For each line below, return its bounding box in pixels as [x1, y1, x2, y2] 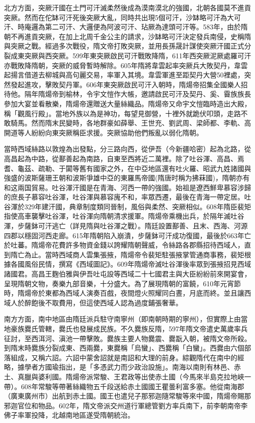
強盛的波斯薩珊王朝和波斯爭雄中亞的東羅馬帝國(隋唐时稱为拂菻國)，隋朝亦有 [4, 173, 250, 183]
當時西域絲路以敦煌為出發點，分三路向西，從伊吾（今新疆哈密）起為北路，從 [4, 144, 251, 154]
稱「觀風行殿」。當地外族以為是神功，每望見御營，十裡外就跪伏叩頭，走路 [4, 108, 241, 118]
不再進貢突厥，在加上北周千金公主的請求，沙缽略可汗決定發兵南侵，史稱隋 [10, 31, 251, 41]
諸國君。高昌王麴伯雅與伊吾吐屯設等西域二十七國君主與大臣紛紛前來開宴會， [4, 269, 251, 279]
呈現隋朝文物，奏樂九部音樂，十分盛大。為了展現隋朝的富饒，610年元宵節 [4, 278, 241, 288]
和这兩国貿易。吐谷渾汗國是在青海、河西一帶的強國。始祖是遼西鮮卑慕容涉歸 [4, 182, 251, 192]
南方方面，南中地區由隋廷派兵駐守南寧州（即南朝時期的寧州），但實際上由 [4, 314, 241, 324]
